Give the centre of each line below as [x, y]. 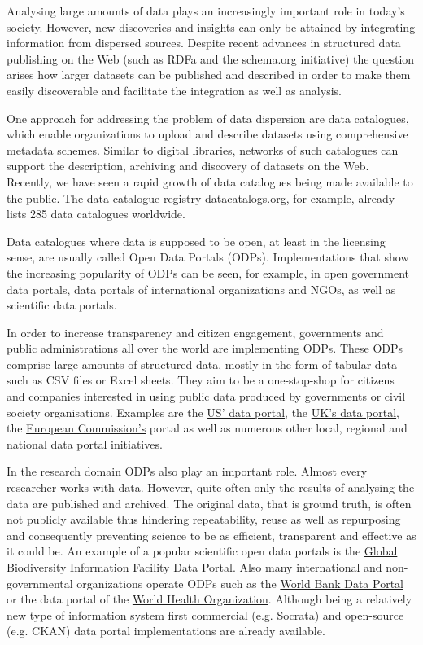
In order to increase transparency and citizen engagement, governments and [195, 332]
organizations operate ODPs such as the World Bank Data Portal [240, 583]
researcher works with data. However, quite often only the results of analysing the [211, 487]
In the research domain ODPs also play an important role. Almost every [187, 471]
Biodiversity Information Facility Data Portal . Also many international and [194, 567]
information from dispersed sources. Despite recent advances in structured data [204, 43]
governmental [40, 583]
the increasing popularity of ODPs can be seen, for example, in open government [208, 272]
